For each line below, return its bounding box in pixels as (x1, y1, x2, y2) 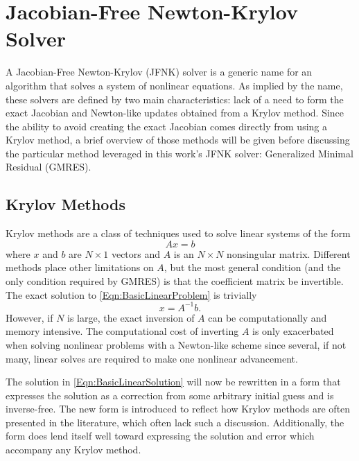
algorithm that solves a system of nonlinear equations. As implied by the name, (6, 78, 343, 92)
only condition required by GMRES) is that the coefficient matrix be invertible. (6, 274, 344, 288)
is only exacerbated (252, 324, 334, 338)
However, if (6, 310, 53, 324)
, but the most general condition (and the (164, 260, 341, 275)
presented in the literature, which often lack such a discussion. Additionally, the (6, 415, 344, 429)
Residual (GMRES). (6, 159, 91, 174)
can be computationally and (208, 310, 327, 324)
